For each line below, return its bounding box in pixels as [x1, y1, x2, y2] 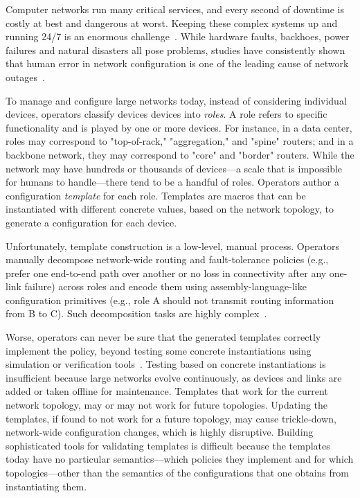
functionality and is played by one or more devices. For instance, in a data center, [6, 120, 352, 134]
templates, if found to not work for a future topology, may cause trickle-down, [6, 411, 336, 425]
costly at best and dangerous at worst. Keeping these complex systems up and [6, 15, 338, 30]
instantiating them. [6, 479, 87, 493]
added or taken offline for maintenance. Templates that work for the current [6, 384, 328, 398]
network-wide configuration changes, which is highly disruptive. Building [6, 425, 314, 439]
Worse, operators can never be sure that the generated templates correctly [6, 330, 321, 344]
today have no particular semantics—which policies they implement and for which [6, 452, 354, 466]
